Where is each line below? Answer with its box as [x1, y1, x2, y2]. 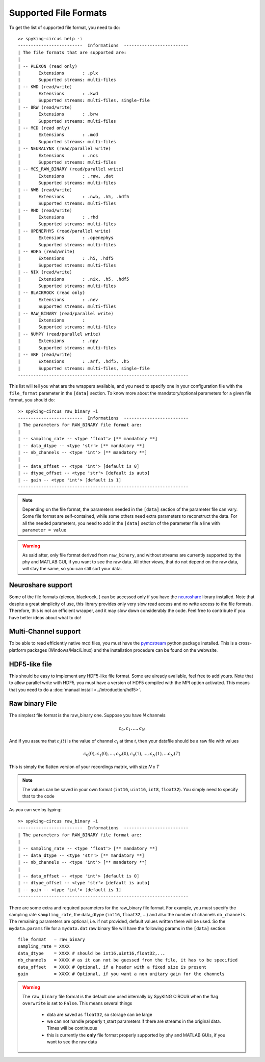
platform [9, 647, 26, 653]
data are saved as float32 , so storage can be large [47, 1011, 153, 1017]
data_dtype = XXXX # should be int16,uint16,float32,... [18, 950, 165, 956]
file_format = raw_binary [18, 937, 85, 942]
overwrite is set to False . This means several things [22, 1000, 132, 1006]
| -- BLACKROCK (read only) [18, 290, 85, 295]
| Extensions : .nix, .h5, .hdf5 [18, 276, 130, 282]
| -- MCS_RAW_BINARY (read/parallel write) [18, 166, 124, 172]
